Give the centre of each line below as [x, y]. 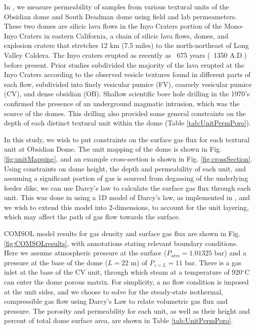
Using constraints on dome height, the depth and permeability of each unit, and [125, 168]
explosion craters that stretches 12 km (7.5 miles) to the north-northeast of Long [127, 45]
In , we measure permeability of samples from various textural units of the [117, 6]
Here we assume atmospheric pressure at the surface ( [85, 253]
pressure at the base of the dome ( [56, 262]
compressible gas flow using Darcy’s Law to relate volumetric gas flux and [116, 301]
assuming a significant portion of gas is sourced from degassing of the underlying [126, 178]
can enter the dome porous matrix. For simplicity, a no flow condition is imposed [127, 282]
